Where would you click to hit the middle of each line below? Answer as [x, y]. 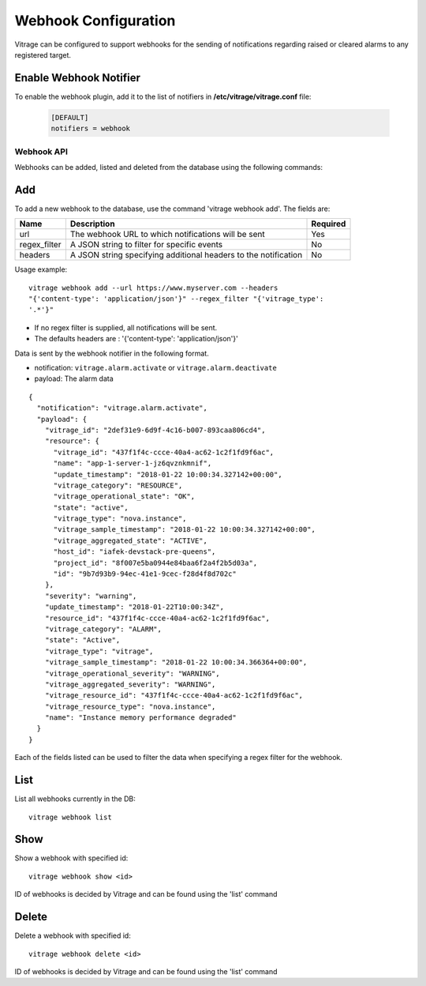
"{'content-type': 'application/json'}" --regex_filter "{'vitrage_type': [176, 299]
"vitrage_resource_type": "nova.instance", [130, 706]
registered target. [43, 55]
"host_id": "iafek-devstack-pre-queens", [135, 552]
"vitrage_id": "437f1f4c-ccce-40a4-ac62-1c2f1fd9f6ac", [164, 452]
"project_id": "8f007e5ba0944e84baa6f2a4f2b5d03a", [155, 563]
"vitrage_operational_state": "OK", [124, 497]
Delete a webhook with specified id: [73, 935]
